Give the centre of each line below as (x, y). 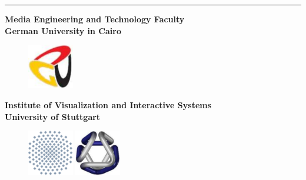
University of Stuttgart (53, 116)
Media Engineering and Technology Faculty (95, 19)
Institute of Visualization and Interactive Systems (108, 104)
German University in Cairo (63, 30)
